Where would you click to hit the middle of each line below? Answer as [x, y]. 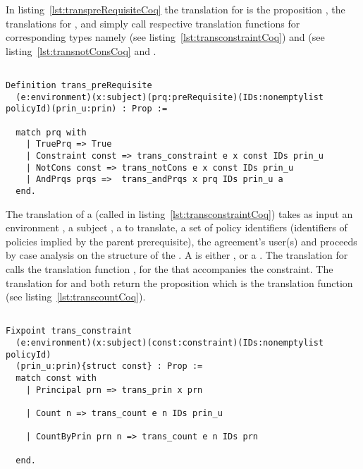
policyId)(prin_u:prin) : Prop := [87, 109]
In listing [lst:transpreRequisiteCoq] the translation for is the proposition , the [176, 9]
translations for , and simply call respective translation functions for [153, 23]
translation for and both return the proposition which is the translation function [179, 282]
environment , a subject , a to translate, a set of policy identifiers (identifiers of [177, 227]
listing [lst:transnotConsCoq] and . [81, 50]
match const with [56, 378]
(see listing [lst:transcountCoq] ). [76, 297]
